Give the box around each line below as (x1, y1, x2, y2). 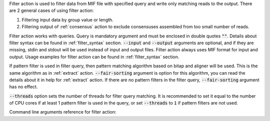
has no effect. (9, 84, 38, 90)
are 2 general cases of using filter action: (9, 7, 94, 13)
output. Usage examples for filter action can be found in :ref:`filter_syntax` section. (9, 54, 179, 60)
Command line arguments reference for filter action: (9, 109, 116, 115)
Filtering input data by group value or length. (21, 16, 113, 22)
